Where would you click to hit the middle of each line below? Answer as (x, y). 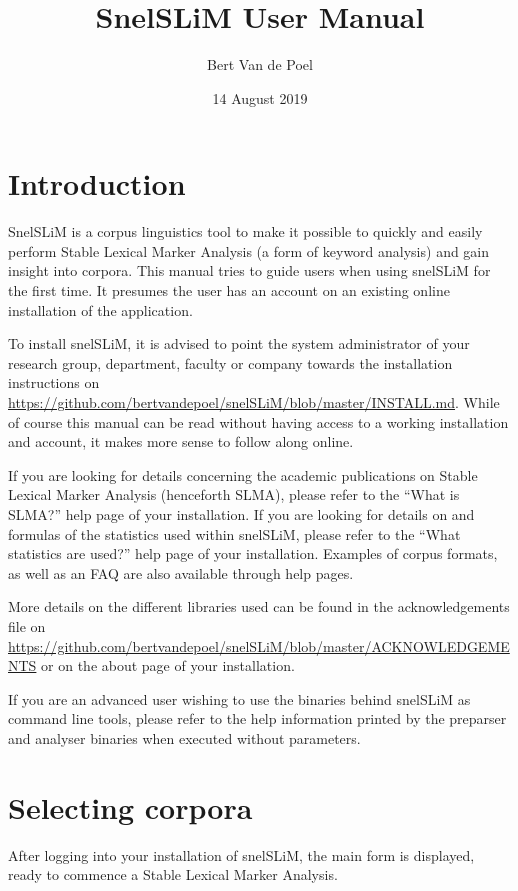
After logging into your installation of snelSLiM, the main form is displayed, (241, 854)
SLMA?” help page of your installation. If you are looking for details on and (241, 513)
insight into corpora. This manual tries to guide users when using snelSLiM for (249, 270)
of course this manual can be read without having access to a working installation (258, 421)
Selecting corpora (130, 806)
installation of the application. (100, 309)
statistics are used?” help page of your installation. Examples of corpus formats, (253, 553)
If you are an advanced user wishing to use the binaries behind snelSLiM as (239, 698)
